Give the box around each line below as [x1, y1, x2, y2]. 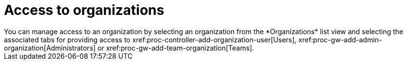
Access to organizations [4, 2, 164, 18]
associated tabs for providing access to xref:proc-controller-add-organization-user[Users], [4, 35, 297, 44]
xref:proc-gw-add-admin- [298, 35, 382, 44]
